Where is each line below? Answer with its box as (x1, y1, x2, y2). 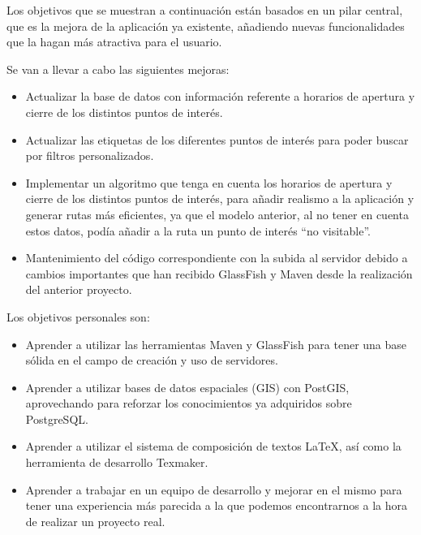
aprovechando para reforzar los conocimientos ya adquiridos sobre (25, 395, 352, 412)
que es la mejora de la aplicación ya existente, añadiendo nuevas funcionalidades (6, 17, 405, 34)
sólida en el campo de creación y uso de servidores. (25, 352, 278, 369)
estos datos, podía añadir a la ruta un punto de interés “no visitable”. (25, 222, 371, 239)
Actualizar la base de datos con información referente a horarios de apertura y (25, 88, 415, 105)
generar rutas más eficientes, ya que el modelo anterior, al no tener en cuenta (25, 205, 409, 222)
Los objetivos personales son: (6, 308, 150, 325)
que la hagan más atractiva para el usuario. (6, 33, 222, 50)
